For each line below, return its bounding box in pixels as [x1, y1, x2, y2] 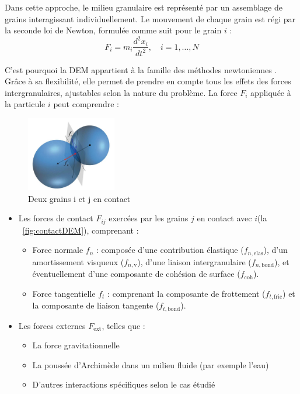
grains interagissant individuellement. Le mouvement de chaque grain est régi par [5, 12, 296, 25]
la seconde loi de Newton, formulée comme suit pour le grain [5, 24, 222, 36]
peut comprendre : [53, 98, 119, 110]
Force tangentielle [32, 287, 96, 299]
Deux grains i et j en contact [28, 192, 131, 204]
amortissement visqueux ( [32, 255, 124, 268]
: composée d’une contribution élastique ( [96, 244, 244, 256]
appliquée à [250, 86, 291, 98]
